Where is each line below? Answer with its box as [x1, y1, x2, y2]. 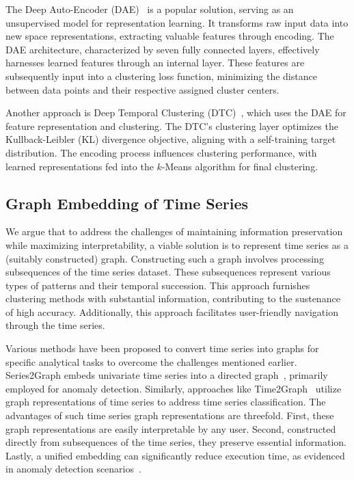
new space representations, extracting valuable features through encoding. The [5, 29, 334, 43]
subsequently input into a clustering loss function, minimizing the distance [5, 68, 317, 83]
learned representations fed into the [5, 159, 154, 173]
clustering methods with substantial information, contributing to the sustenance [5, 291, 340, 306]
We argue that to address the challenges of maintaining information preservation [5, 224, 343, 239]
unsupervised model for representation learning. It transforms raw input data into [5, 15, 349, 29]
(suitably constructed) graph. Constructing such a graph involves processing [5, 251, 324, 265]
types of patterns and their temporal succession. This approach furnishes [5, 278, 310, 292]
